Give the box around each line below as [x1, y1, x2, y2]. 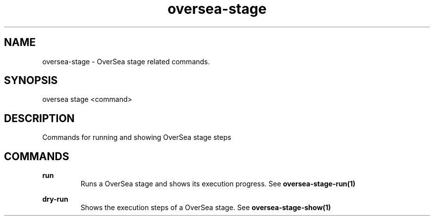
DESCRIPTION [4, 112, 75, 125]
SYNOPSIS [4, 74, 58, 87]
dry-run [42, 195, 68, 204]
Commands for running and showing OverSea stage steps [42, 133, 231, 142]
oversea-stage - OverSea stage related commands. [42, 57, 210, 66]
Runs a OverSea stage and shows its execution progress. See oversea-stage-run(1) [80, 179, 356, 188]
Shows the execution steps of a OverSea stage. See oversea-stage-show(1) [80, 203, 331, 212]
